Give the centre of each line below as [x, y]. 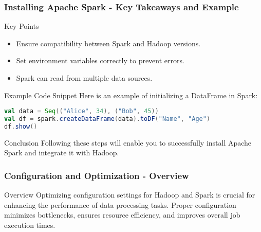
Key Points [22, 26]
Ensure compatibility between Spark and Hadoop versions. [108, 43]
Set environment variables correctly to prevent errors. [100, 60]
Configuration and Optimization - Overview [97, 175]
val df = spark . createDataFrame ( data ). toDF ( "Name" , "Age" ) [107, 119]
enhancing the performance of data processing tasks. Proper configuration [120, 204]
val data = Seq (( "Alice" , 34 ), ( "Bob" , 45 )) [81, 111]
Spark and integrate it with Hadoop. [62, 153]
